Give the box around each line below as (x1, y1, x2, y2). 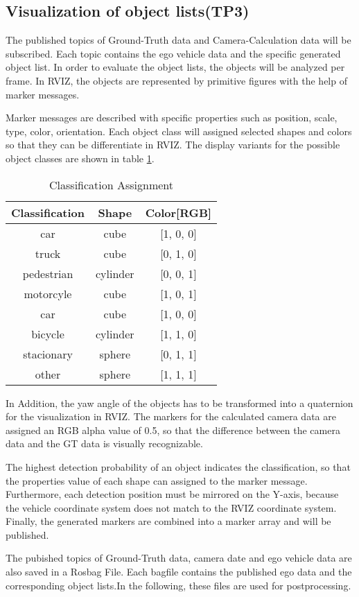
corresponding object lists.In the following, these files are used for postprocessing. (6, 578, 351, 592)
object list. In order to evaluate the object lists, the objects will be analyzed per (6, 60, 345, 74)
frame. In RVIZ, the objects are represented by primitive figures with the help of (6, 73, 347, 87)
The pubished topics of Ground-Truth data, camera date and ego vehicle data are (6, 551, 352, 565)
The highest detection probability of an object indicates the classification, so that (6, 459, 351, 474)
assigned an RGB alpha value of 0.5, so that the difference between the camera (6, 422, 340, 437)
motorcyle (24, 285, 72, 302)
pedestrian (22, 265, 73, 282)
